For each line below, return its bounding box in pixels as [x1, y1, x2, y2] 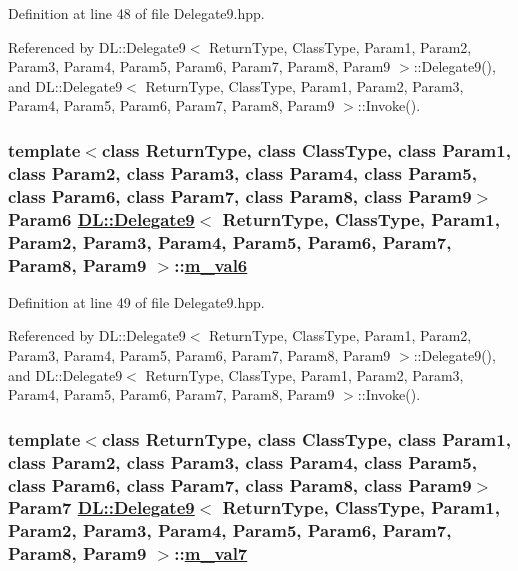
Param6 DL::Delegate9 [8, 206, 195, 231]
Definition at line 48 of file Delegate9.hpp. [8, 3, 265, 23]
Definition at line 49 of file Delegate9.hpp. [8, 291, 265, 312]
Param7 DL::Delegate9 [8, 495, 195, 520]
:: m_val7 [174, 541, 248, 566]
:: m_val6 [174, 252, 248, 277]
